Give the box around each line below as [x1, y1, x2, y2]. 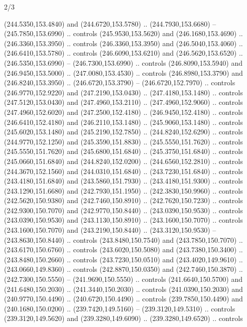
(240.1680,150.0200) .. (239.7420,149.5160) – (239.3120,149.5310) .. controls [4, 303, 235, 313]
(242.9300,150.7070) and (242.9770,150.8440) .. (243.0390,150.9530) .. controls [4, 205, 243, 215]
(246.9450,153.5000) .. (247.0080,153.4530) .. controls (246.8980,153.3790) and [4, 67, 243, 78]
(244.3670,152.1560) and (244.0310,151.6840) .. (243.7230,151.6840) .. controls [4, 166, 243, 176]
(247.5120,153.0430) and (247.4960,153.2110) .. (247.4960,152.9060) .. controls [4, 97, 243, 107]
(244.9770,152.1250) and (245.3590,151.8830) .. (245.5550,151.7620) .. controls [4, 136, 243, 146]
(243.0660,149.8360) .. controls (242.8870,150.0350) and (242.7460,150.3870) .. [4, 264, 243, 274]
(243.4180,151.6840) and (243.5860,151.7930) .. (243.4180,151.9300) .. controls [4, 176, 243, 186]
